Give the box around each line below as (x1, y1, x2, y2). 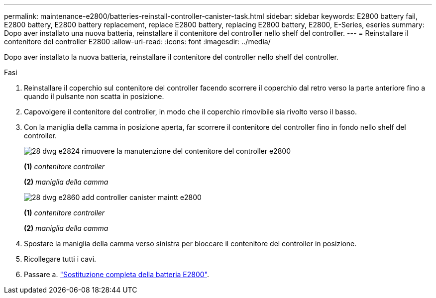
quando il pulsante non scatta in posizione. (24, 92, 164, 100)
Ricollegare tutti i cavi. (24, 255, 97, 263)
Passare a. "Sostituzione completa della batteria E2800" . (24, 270, 210, 279)
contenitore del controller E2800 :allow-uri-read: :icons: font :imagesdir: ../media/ (4, 37, 271, 46)
